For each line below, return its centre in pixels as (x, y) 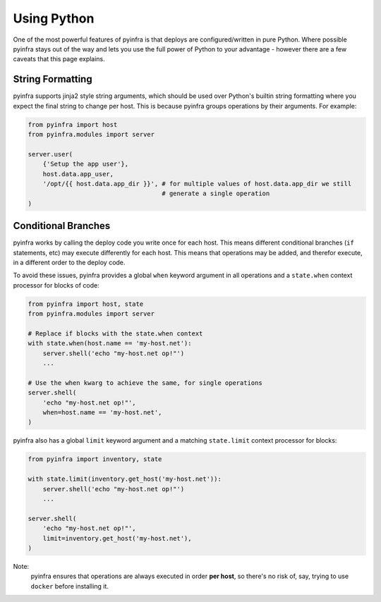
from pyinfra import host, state (86, 304)
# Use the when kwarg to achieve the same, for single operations (145, 383)
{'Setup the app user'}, (86, 164)
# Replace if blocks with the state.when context (115, 333)
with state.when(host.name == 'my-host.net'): (110, 343)
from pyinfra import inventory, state (95, 459)
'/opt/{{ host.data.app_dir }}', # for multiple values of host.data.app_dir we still (197, 184)
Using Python (54, 18)
